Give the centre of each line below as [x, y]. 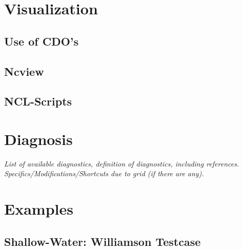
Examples [39, 209]
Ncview [24, 71]
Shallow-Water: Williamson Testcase [103, 241]
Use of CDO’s [42, 41]
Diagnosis [38, 139]
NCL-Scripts [38, 101]
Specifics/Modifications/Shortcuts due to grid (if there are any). [104, 173]
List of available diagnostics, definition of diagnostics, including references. [122, 163]
